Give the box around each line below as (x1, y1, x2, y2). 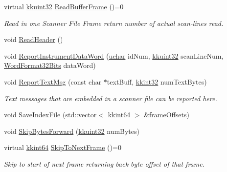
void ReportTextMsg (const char (4, 76, 102, 86)
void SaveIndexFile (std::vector (4, 109, 97, 120)
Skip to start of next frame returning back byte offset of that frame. (4, 158, 204, 169)
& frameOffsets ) (144, 109, 189, 120)
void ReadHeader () (4, 34, 63, 44)
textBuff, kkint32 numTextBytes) (107, 76, 207, 86)
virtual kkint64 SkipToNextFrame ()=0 (4, 142, 121, 152)
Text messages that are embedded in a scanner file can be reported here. (4, 93, 217, 103)
